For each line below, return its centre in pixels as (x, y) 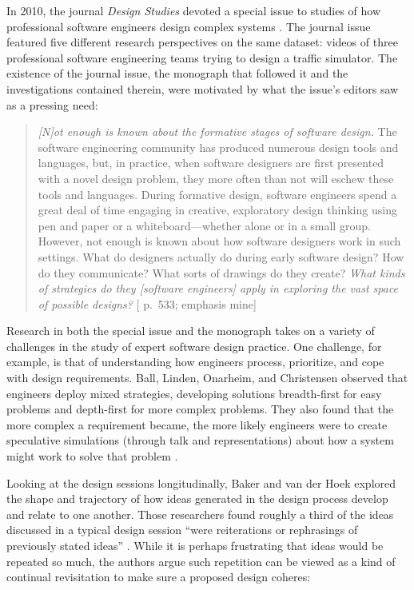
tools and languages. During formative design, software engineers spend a (217, 194)
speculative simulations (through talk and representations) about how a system (200, 440)
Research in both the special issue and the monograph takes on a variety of (191, 331)
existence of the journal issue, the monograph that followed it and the (177, 73)
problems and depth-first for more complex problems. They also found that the (200, 409)
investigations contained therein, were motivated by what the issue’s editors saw (203, 88)
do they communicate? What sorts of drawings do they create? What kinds (221, 272)
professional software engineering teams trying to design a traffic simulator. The (202, 57)
